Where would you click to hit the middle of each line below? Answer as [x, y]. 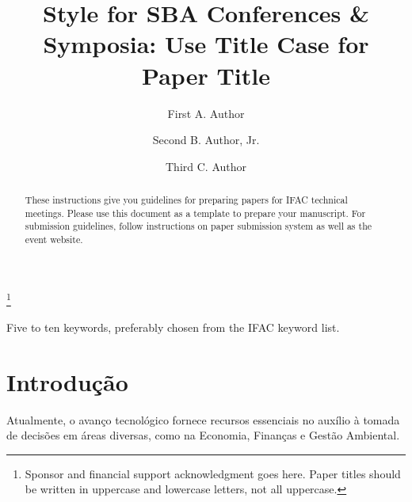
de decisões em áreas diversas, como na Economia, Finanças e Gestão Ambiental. [203, 435]
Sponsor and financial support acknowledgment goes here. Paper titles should [213, 473]
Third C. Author [206, 166]
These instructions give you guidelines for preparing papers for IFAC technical [186, 200]
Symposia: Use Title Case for [206, 44]
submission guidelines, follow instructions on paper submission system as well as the [198, 226]
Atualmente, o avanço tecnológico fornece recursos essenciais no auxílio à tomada [203, 419]
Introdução [67, 381]
